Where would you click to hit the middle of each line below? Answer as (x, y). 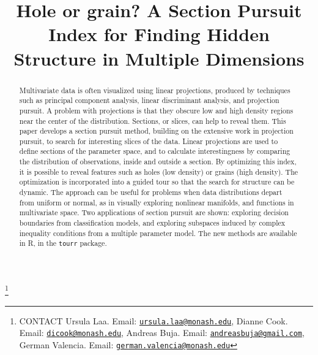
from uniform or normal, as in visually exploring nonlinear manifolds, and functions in (157, 202)
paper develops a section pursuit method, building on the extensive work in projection (156, 131)
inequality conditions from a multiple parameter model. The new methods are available (158, 233)
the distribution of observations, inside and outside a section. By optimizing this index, (158, 162)
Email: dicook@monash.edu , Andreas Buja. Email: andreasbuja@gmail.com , (162, 333)
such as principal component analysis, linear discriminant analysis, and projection (149, 100)
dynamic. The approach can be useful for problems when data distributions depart (151, 192)
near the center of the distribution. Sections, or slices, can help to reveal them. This (153, 120)
